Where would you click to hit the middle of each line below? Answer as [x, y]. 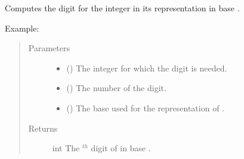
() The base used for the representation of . [145, 107]
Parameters [49, 48]
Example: [22, 28]
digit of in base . [121, 148]
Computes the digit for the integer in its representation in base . [122, 8]
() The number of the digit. [116, 88]
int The [66, 148]
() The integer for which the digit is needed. [147, 68]
